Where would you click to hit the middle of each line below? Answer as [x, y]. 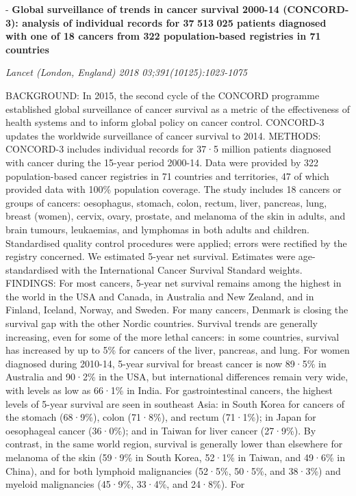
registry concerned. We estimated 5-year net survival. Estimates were [151, 256]
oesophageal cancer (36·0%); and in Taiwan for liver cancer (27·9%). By [161, 430]
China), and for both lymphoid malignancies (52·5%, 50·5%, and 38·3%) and [173, 470]
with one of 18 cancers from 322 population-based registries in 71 [163, 36]
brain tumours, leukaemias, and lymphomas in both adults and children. [157, 229]
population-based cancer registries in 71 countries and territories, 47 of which [167, 175]
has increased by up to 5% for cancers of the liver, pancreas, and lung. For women [178, 350]
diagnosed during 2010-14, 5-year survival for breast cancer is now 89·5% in [166, 363]
